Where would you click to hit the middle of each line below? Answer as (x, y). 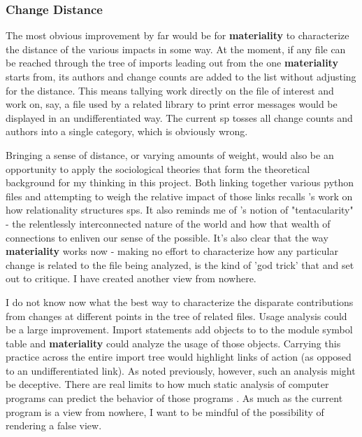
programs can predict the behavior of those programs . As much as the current (174, 398)
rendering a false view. (54, 425)
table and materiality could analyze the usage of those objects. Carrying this (173, 343)
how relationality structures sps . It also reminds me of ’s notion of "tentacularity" (180, 210)
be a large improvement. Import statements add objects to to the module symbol (179, 330)
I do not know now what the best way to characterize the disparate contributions (180, 301)
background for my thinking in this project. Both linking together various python (180, 182)
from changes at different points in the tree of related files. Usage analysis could (176, 315)
